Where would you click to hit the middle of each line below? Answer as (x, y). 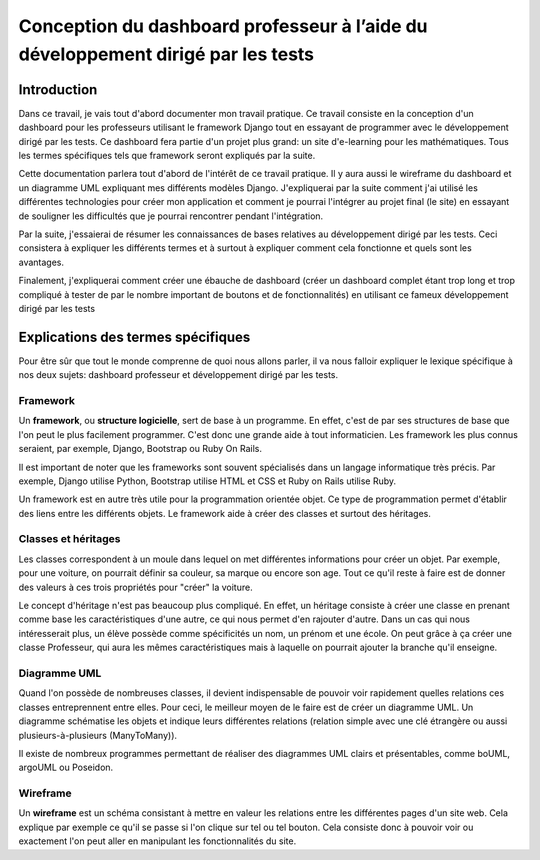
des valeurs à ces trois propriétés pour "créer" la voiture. (136, 587)
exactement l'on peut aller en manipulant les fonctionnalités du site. (157, 841)
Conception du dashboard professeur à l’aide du (223, 26)
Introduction (58, 89)
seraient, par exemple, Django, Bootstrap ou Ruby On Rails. (140, 449)
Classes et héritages (69, 539)
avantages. (41, 262)
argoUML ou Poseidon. (66, 767)
